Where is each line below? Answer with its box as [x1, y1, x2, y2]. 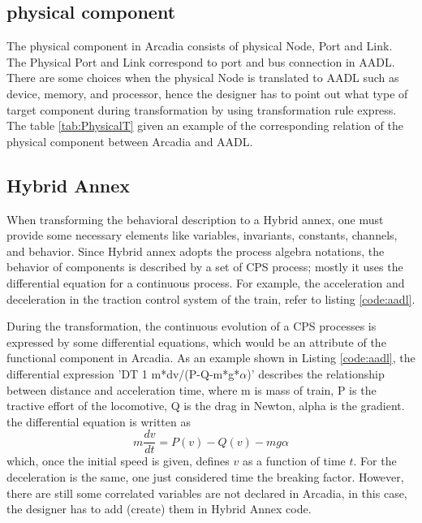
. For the [353, 452, 397, 469]
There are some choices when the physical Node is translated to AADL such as [6, 69, 399, 86]
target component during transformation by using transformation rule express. [6, 101, 397, 118]
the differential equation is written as [6, 413, 191, 430]
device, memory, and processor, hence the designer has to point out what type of [6, 84, 408, 102]
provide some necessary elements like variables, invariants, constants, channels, [6, 227, 398, 244]
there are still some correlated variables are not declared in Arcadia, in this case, [6, 484, 407, 501]
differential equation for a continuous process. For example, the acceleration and [6, 274, 405, 291]
